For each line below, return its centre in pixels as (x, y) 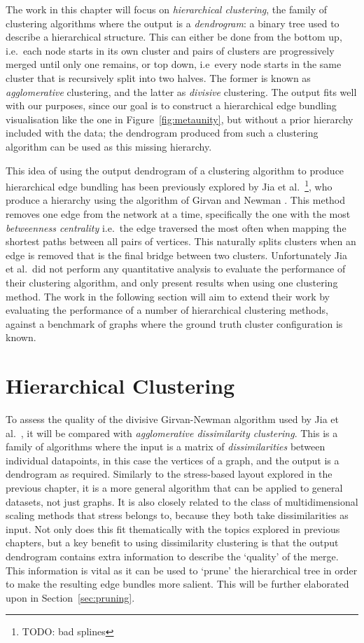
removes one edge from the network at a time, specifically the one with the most (178, 213)
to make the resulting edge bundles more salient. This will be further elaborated (177, 584)
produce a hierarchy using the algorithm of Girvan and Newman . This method (176, 200)
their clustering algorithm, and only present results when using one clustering (172, 282)
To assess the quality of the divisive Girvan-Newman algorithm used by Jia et (173, 419)
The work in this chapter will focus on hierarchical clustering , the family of (167, 9)
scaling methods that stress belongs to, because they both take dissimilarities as (177, 515)
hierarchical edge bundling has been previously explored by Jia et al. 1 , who (169, 185)
